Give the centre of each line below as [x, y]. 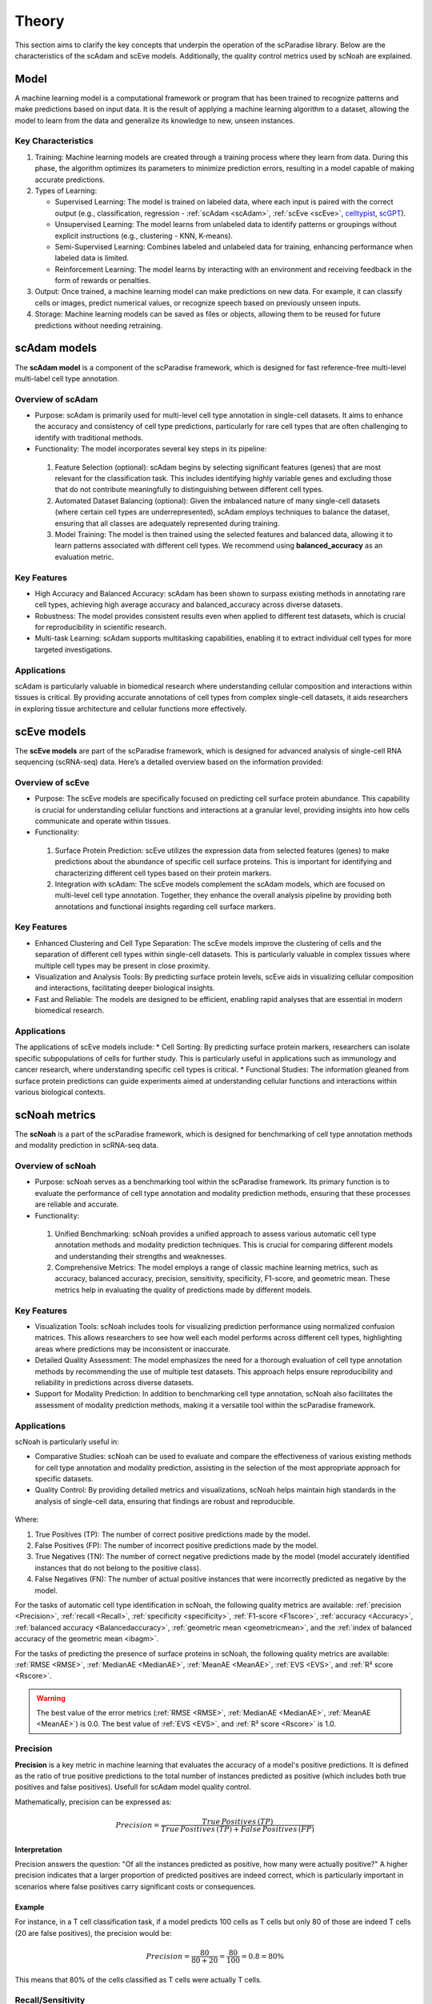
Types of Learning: [66, 190]
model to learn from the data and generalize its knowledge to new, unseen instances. [155, 120]
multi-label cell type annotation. [67, 378]
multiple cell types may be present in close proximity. [122, 965]
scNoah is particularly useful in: [67, 1441]
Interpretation [38, 1849]
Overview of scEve [52, 782]
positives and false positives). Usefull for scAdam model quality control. [133, 1787]
